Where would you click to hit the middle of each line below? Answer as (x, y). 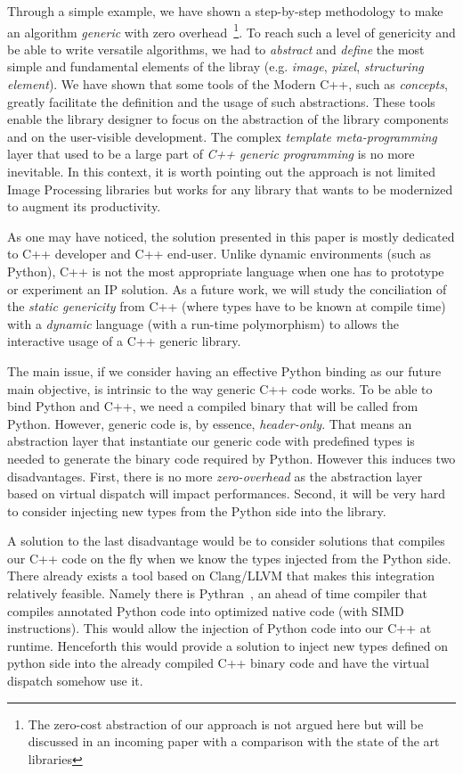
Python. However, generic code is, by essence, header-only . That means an (210, 423)
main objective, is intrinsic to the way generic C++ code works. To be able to (220, 388)
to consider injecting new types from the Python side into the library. (197, 510)
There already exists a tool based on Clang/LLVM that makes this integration (221, 576)
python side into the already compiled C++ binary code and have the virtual (218, 663)
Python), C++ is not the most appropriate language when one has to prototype (226, 271)
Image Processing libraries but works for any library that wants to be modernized (230, 189)
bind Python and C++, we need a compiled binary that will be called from (213, 406)
